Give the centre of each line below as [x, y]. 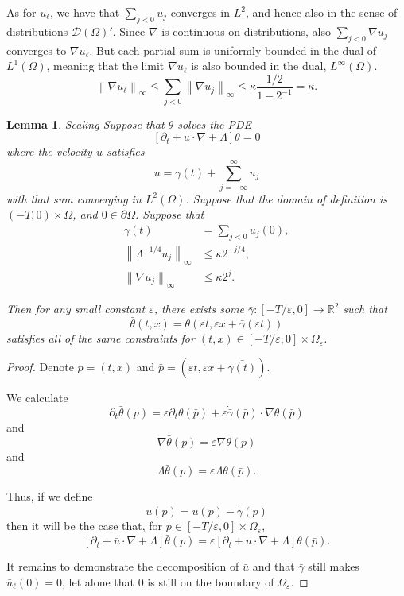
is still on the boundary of [211, 581]
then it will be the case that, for [85, 526]
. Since [129, 31]
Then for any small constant [76, 309]
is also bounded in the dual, [259, 66]
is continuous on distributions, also [246, 31]
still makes [334, 566]
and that [274, 566]
